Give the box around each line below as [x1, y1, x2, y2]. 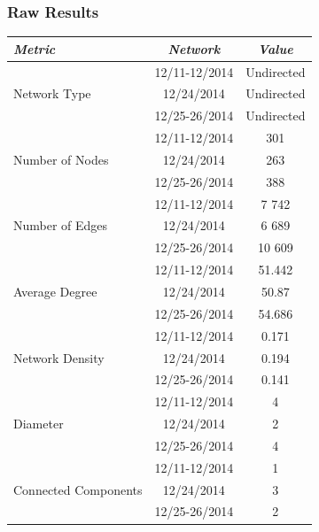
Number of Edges [13, 216, 108, 235]
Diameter [13, 414, 64, 433]
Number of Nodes [13, 150, 109, 168]
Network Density [13, 348, 105, 366]
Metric [13, 39, 56, 58]
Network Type [13, 84, 91, 103]
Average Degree [13, 282, 97, 300]
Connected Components [13, 480, 143, 498]
